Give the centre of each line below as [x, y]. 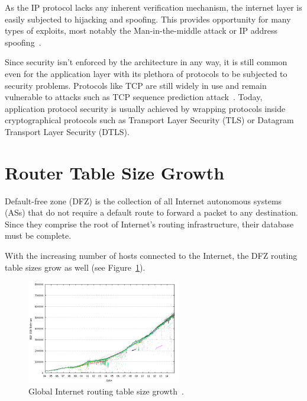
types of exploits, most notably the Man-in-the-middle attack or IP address [141, 31]
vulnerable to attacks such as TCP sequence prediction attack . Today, [134, 97]
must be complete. [38, 235]
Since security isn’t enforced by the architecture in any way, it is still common [146, 62]
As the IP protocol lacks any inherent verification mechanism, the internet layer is [153, 7]
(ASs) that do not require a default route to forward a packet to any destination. [151, 212]
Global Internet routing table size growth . [106, 391]
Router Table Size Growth [115, 172]
